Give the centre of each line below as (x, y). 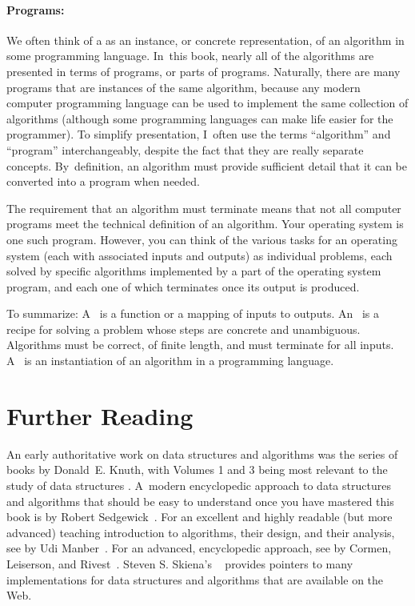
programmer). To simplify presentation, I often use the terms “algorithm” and (199, 134)
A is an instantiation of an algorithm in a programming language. (170, 361)
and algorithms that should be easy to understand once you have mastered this (200, 501)
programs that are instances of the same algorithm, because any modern (184, 87)
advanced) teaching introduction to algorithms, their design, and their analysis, (201, 532)
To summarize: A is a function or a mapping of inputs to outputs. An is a (193, 313)
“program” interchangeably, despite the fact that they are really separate (185, 149)
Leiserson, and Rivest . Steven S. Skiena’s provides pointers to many (180, 563)
